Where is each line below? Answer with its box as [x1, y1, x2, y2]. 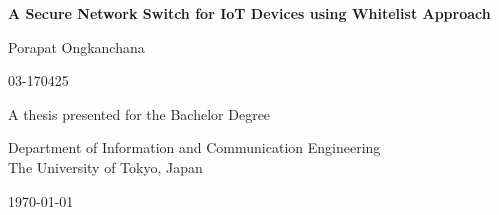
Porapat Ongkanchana [8, 36, 145, 57]
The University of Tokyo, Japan [8, 156, 203, 177]
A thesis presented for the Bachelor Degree [8, 103, 271, 124]
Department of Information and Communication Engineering [8, 137, 381, 158]
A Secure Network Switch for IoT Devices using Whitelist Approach [8, 3, 491, 23]
